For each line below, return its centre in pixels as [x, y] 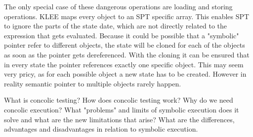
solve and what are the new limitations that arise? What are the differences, [119, 119]
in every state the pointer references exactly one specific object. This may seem [124, 64]
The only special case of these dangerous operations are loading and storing [118, 6]
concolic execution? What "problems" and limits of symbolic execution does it [122, 109]
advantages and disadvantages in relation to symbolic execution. [101, 129]
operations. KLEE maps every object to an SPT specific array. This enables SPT [127, 16]
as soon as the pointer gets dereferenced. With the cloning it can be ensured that [127, 54]
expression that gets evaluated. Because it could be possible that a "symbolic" [122, 35]
